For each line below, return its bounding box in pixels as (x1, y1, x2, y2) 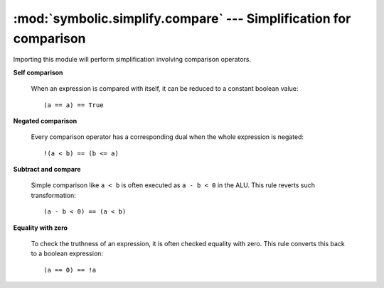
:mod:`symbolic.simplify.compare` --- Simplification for (13, 11, 351, 26)
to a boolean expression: (31, 249, 103, 258)
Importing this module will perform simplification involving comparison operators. (13, 55, 252, 64)
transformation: (31, 191, 76, 199)
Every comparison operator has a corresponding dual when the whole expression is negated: (31, 133, 304, 141)
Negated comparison (13, 116, 78, 125)
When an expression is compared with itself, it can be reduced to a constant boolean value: (31, 84, 299, 93)
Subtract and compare (13, 165, 81, 174)
